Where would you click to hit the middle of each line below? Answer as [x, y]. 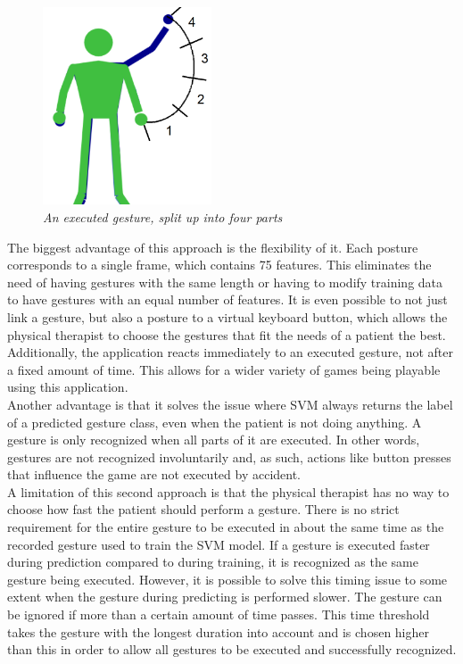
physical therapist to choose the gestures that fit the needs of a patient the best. [227, 334]
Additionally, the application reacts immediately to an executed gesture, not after [231, 352]
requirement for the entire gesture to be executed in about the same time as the [226, 527]
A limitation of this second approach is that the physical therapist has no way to [228, 491]
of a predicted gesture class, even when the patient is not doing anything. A [215, 422]
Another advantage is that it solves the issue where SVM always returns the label [230, 404]
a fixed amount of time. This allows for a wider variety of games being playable [224, 369]
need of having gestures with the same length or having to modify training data [225, 282]
